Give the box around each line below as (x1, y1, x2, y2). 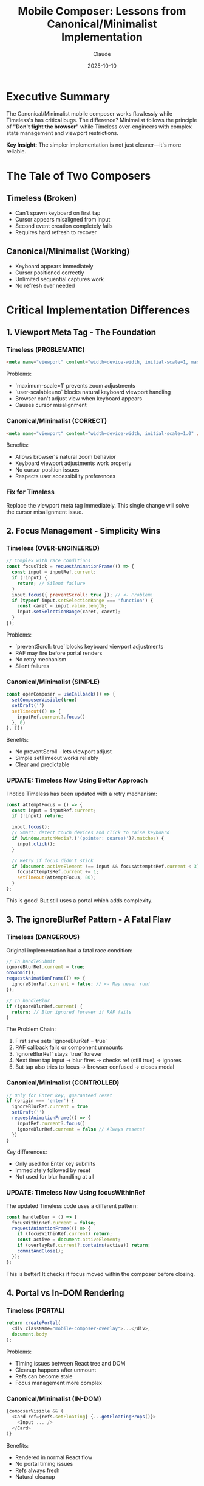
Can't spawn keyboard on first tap (15, 209, 101, 217)
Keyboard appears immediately (15, 262, 93, 270)
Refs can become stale (15, 1372, 73, 1380)
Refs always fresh (15, 1467, 60, 1474)
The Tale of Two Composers (6, 169, 151, 183)
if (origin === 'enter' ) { (6, 1098, 75, 1104)
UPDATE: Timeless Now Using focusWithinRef (6, 1188, 145, 1197)
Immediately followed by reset (15, 1167, 91, 1174)
